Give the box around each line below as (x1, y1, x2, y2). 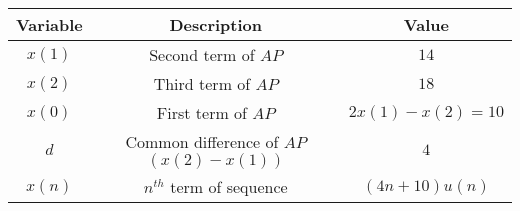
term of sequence (170, 175, 288, 198)
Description (169, 13, 263, 36)
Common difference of (125, 130, 279, 153)
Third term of (153, 72, 251, 95)
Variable (16, 13, 83, 36)
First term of (156, 101, 248, 124)
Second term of (149, 43, 255, 66)
